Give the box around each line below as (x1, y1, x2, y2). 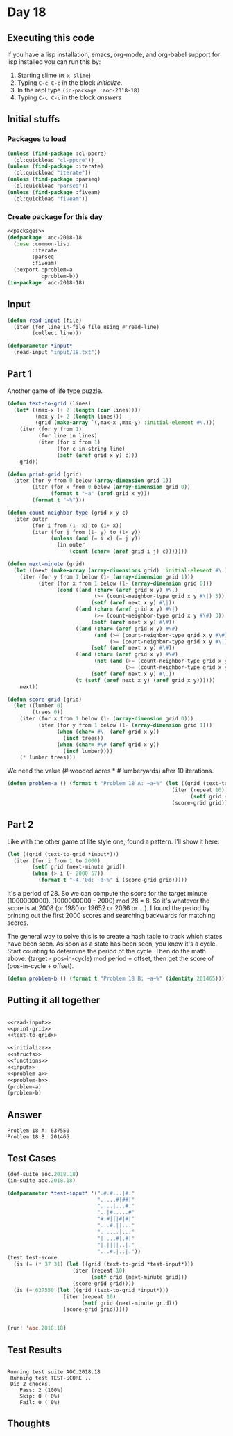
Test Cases (7, 1152, 57, 1164)
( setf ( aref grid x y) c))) (56, 451, 138, 459)
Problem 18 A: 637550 (7, 1127, 70, 1134)
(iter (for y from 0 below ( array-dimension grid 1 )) (13, 477, 172, 484)
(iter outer (13, 515, 49, 522)
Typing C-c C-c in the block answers (17, 93, 122, 102)
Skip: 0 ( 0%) (19, 1393, 60, 1400)
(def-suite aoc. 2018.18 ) (7, 1170, 79, 1177)
